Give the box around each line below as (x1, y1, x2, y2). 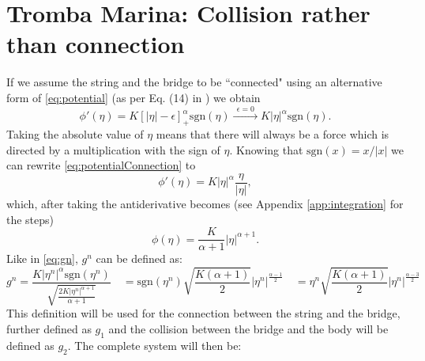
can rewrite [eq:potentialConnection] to (6, 157, 196, 173)
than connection (6, 28, 185, 60)
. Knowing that (229, 141, 303, 158)
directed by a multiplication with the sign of (6, 141, 220, 158)
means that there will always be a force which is (156, 126, 389, 142)
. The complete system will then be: (67, 336, 242, 353)
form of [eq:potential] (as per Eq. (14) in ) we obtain (6, 89, 261, 105)
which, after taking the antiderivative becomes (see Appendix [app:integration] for (6, 195, 404, 211)
